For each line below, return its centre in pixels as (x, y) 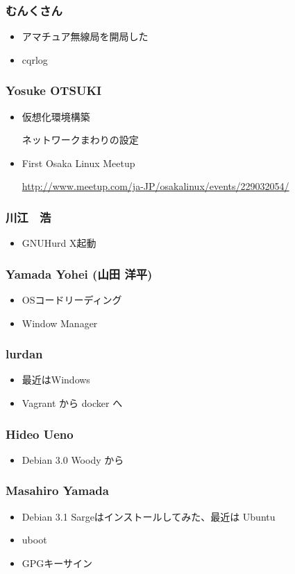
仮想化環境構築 (56, 116)
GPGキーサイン (57, 563)
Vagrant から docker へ (72, 403)
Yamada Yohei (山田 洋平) (79, 273)
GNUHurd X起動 (59, 243)
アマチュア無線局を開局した (85, 36)
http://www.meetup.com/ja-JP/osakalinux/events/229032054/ (155, 186)
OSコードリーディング (72, 300)
